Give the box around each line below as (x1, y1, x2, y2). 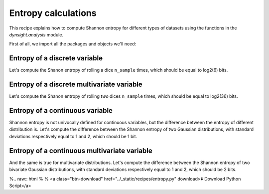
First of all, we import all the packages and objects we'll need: (9, 41, 136, 47)
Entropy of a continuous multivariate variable (9, 146, 153, 155)
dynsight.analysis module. (9, 31, 64, 37)
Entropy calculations (9, 7, 97, 18)
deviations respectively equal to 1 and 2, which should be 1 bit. (9, 133, 137, 139)
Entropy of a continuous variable (9, 106, 113, 115)
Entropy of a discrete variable (9, 54, 103, 62)
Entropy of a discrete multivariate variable (9, 80, 143, 89)
